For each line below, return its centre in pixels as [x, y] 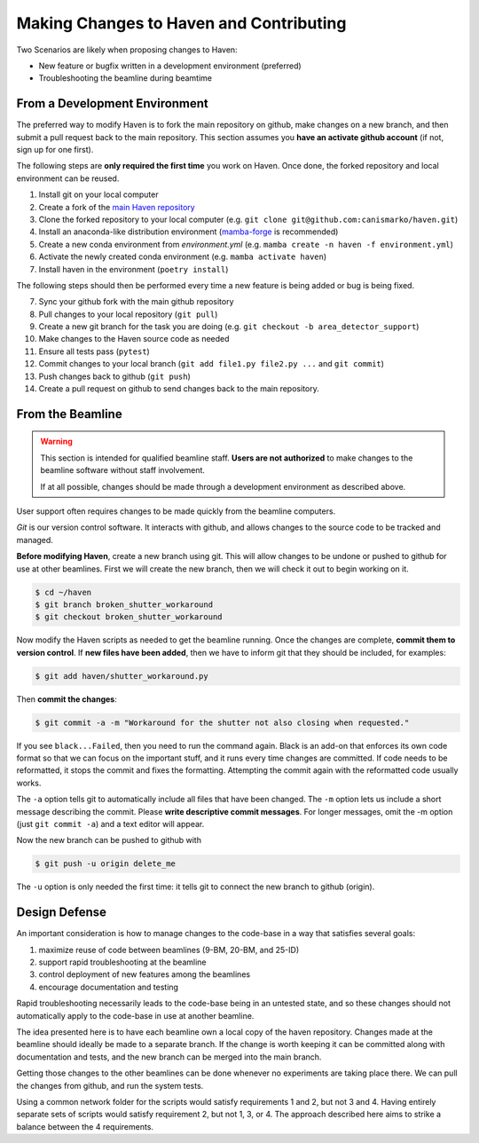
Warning [56, 441]
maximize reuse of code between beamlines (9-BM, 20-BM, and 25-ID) [169, 950]
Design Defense [61, 913]
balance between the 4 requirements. [85, 1126]
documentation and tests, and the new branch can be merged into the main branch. [169, 1057]
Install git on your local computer [98, 194]
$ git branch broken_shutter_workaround [124, 604]
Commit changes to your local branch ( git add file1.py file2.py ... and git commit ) [212, 364]
